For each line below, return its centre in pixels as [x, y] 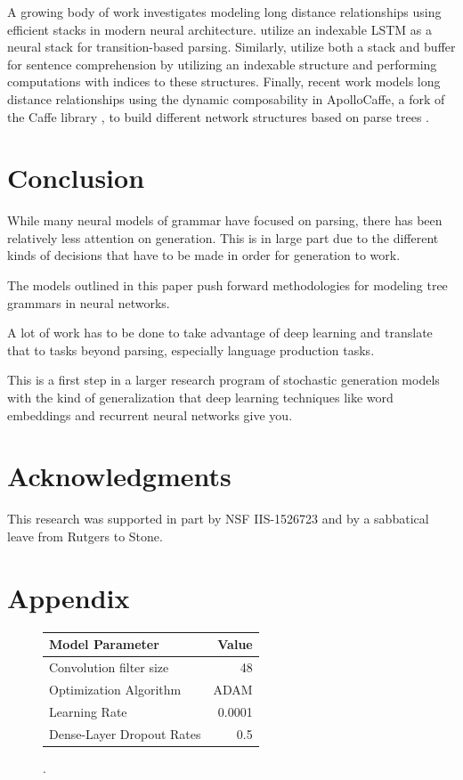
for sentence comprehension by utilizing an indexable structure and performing [222, 64]
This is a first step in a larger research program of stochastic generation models [223, 380]
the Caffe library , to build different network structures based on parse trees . [218, 116]
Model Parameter [104, 644]
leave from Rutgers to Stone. [85, 536]
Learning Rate [88, 711]
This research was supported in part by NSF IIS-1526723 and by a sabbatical [218, 519]
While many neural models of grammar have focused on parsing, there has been [225, 220]
